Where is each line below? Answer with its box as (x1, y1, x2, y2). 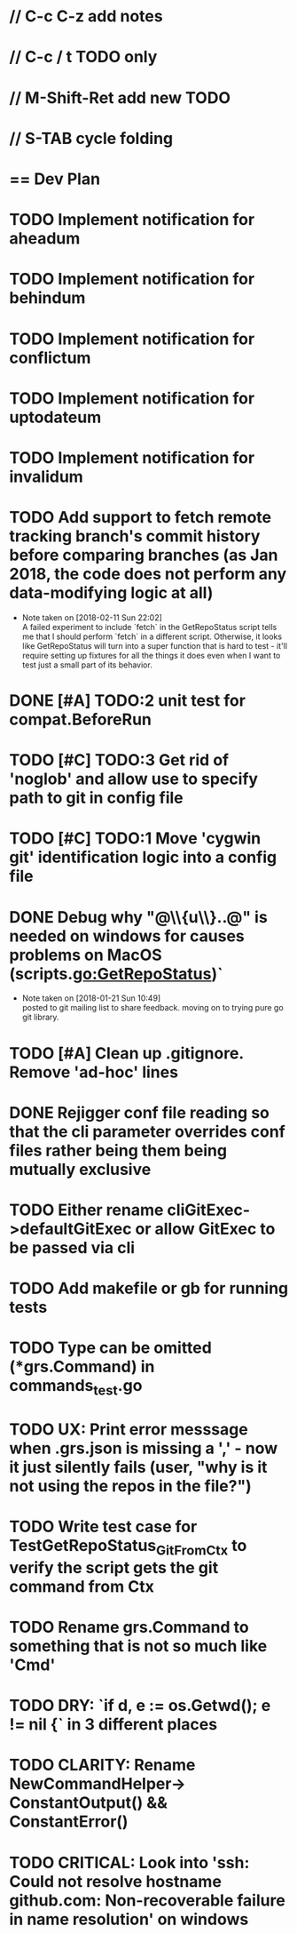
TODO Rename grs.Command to (9, 1618, 250, 1637)
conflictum (9, 348, 91, 368)
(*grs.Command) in (9, 1357, 155, 1377)
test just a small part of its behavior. (21, 659, 152, 670)
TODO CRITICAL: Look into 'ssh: (9, 1852, 250, 1873)
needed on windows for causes (9, 926, 246, 946)
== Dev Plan (9, 169, 100, 188)
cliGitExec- (167, 1200, 251, 1219)
